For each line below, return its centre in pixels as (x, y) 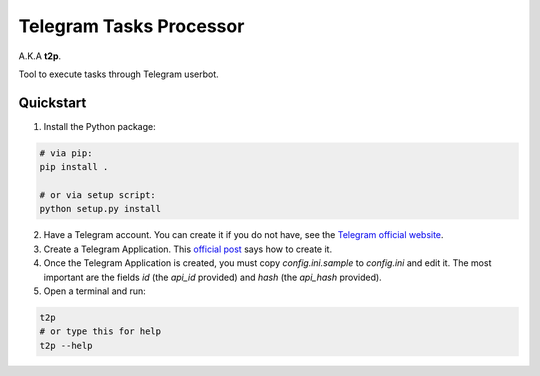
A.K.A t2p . (40, 56)
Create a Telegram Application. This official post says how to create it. (188, 249)
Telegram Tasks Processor (131, 26)
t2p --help (66, 345)
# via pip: (66, 153)
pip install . (74, 167)
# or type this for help (100, 331)
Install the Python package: (99, 126)
